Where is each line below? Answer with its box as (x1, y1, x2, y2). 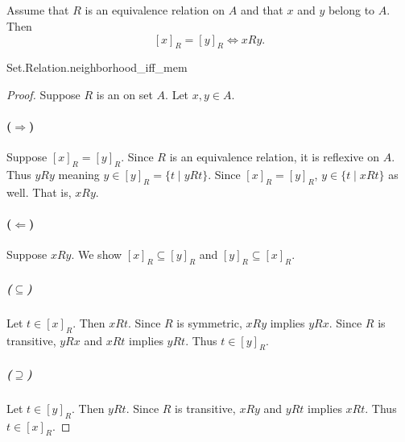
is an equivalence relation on (85, 2, 225, 19)
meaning (58, 166, 100, 183)
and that (240, 2, 283, 19)
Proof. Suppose (6, 85, 81, 102)
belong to (328, 2, 375, 19)
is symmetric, (176, 314, 242, 331)
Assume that (6, 2, 69, 19)
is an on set (96, 85, 153, 102)
